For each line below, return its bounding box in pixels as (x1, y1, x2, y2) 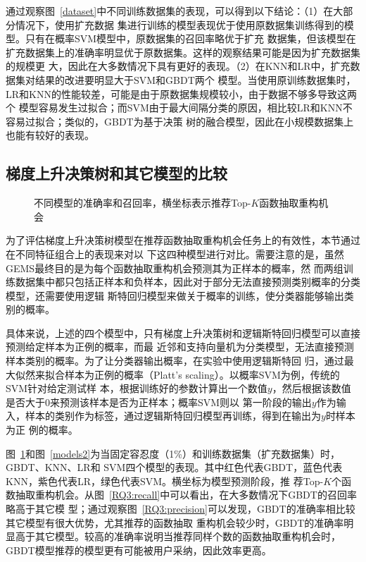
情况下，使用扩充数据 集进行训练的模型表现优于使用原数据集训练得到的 (15, 17, 344, 32)
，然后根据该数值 (272, 381, 351, 396)
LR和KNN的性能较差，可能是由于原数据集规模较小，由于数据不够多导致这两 (6, 86, 357, 101)
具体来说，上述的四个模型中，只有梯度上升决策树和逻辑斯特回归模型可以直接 (6, 325, 360, 340)
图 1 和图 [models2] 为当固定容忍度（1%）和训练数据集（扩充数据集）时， (6, 446, 340, 460)
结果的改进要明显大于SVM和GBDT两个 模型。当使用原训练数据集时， (34, 72, 356, 87)
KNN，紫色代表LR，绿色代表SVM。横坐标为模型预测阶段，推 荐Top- (6, 473, 324, 488)
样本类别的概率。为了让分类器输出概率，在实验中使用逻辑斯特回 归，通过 (6, 353, 344, 368)
